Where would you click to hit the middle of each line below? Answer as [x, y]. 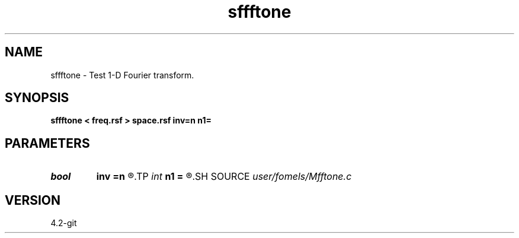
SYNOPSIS [37, 98]
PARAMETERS [47, 143]
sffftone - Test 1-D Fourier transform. [122, 75]
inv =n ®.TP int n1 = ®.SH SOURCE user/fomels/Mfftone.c [224, 177]
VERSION [33, 200]
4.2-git [64, 223]
